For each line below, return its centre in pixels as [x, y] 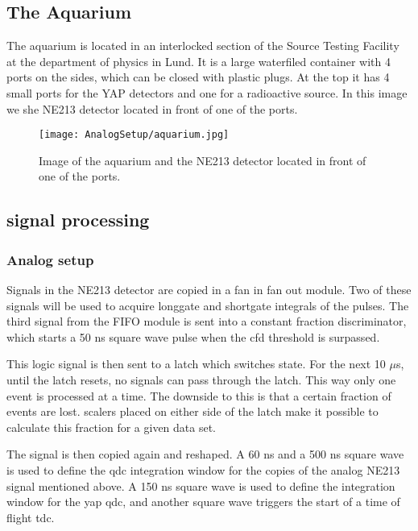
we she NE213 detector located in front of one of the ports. [152, 108]
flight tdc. [31, 517]
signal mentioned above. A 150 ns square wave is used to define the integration [201, 485]
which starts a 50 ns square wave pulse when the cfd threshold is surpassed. [193, 336]
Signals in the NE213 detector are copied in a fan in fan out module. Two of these [209, 290]
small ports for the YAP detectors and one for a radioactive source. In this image [207, 92]
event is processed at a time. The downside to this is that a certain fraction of [199, 395]
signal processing [78, 220]
